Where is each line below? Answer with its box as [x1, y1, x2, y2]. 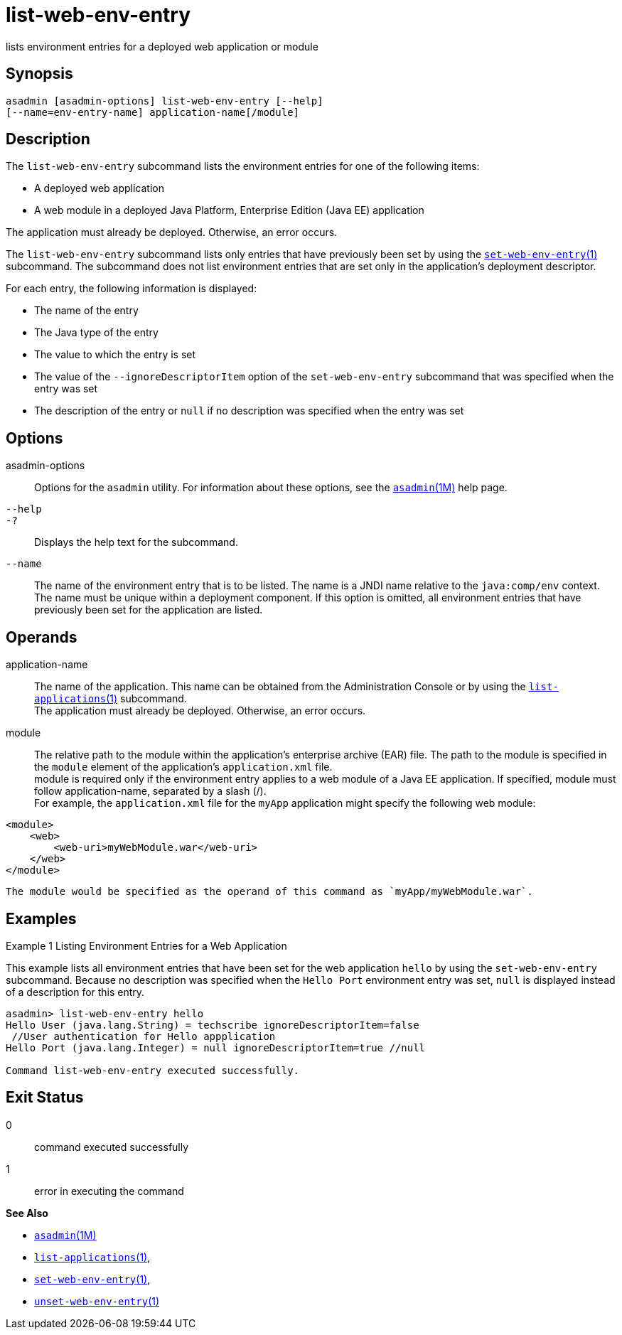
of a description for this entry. [6, 985, 145, 998]
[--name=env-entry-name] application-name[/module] [6, 106, 300, 118]
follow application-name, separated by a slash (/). [34, 785, 267, 798]
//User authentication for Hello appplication [11, 1030, 276, 1042]
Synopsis [6, 65, 73, 83]
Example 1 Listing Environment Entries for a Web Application [6, 939, 287, 952]
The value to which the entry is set [34, 348, 196, 361]
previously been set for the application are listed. [34, 604, 263, 616]
